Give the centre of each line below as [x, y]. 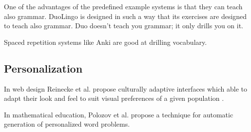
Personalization [43, 68]
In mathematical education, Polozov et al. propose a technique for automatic [119, 114]
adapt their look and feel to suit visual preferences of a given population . [114, 98]
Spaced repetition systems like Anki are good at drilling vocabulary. [106, 42]
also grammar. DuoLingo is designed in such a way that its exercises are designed [125, 16]
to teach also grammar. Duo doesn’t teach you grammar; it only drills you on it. [124, 26]
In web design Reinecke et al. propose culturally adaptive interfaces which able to [126, 88]
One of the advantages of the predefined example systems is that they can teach [123, 6]
